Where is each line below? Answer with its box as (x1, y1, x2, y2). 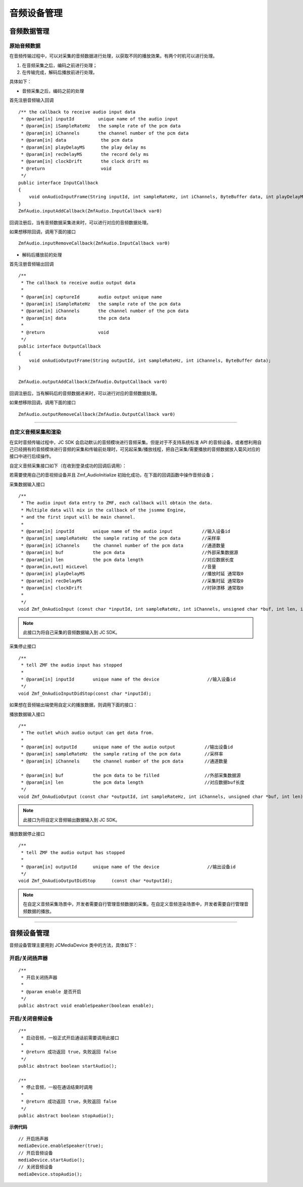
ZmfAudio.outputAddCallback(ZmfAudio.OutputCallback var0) (18, 379, 168, 385)
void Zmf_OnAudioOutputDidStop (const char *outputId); (18, 878, 173, 884)
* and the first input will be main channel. (21, 514, 136, 520)
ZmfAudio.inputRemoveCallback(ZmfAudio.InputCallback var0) (18, 240, 170, 246)
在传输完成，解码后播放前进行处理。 (22, 69, 97, 75)
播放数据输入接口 (9, 711, 45, 717)
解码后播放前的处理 (22, 251, 62, 258)
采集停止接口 (9, 643, 36, 650)
